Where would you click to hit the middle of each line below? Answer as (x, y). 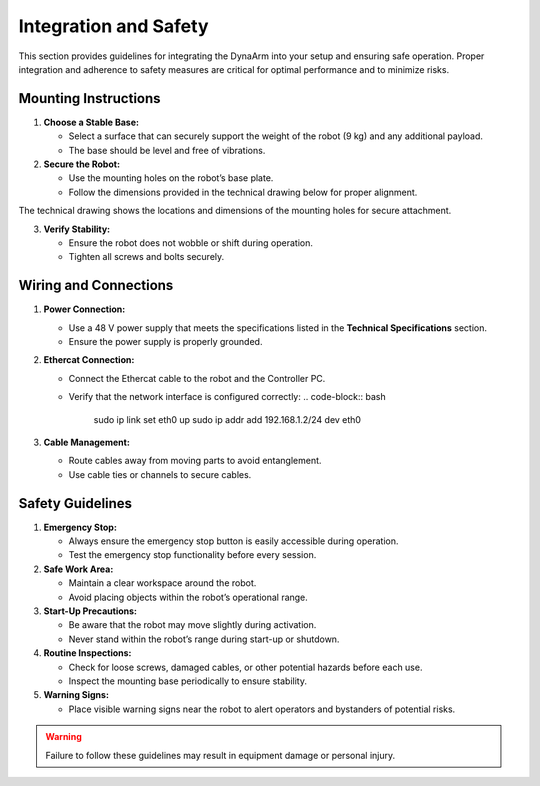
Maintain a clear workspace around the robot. (162, 583)
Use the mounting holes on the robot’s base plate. (171, 178)
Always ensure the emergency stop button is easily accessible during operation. (233, 541)
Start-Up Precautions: (90, 611)
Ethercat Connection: (89, 360)
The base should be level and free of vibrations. (167, 150)
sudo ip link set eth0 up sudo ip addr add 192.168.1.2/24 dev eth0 (227, 419)
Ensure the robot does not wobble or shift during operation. (191, 242)
